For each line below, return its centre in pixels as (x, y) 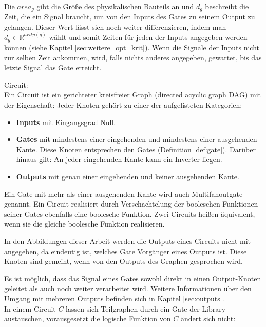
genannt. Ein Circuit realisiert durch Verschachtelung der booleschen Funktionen (131, 204)
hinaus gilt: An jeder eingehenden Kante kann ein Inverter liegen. (119, 159)
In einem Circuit (30, 308)
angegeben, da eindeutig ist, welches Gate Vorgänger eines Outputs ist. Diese (126, 251)
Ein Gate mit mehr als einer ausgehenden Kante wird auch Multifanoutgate (123, 193)
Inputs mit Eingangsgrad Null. (66, 122)
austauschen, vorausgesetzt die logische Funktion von (88, 319)
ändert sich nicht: (208, 319)
